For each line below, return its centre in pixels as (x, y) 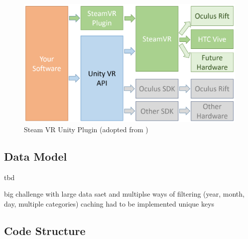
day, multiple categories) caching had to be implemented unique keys (109, 203)
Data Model (36, 156)
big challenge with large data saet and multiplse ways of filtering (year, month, (124, 194)
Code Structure (45, 230)
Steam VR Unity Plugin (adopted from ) (86, 129)
